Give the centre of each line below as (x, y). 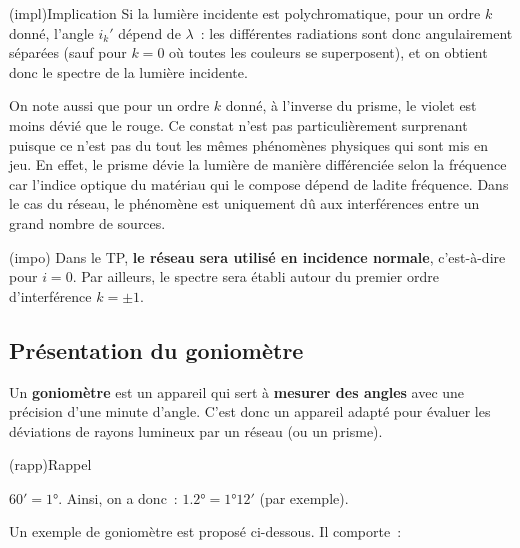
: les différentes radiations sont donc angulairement (356, 32)
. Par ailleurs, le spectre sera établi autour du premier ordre (255, 276)
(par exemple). (304, 497)
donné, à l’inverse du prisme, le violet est (351, 105)
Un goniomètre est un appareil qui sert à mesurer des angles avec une (237, 391)
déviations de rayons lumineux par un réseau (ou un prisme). (196, 430)
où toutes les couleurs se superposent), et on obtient (328, 52)
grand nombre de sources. (87, 222)
